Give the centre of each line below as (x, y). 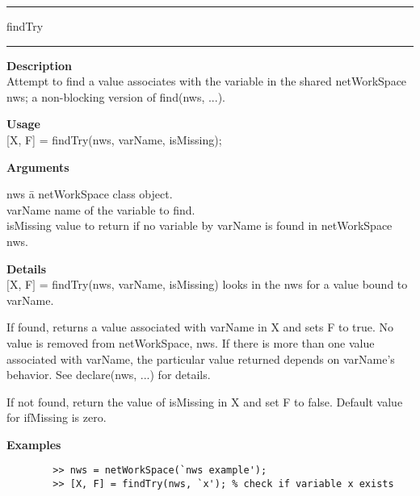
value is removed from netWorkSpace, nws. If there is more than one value (191, 342)
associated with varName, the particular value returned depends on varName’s (201, 358)
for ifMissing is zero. (57, 417)
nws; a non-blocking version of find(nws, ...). (116, 96)
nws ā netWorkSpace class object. (90, 194)
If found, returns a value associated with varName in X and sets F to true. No (200, 327)
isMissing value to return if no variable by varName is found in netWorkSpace (199, 225)
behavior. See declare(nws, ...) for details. (109, 375)
